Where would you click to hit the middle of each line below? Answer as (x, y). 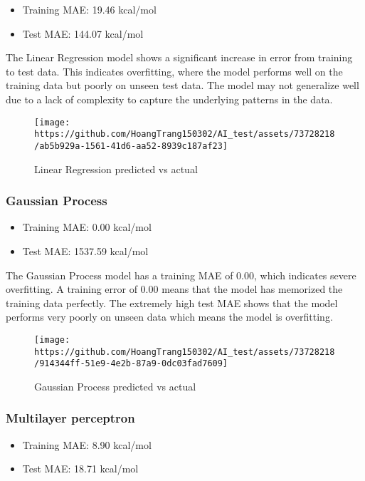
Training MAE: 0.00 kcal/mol (87, 227)
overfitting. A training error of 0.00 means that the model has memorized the (174, 289)
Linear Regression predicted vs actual (116, 169)
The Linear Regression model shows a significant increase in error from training (179, 57)
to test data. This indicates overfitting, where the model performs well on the (174, 71)
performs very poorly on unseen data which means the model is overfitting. (169, 317)
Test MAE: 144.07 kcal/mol (83, 33)
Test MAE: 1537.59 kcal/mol (85, 250)
